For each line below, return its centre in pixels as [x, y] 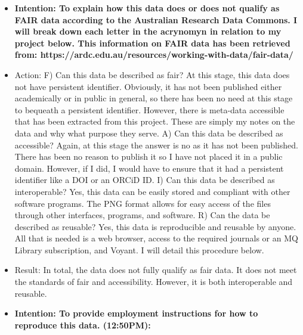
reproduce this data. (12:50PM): [83, 325]
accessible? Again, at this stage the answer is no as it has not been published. [156, 145]
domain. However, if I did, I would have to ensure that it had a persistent [149, 168]
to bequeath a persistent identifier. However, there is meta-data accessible [149, 109]
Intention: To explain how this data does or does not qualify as [147, 8]
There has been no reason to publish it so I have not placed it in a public [149, 156]
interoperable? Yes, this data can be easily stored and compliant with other [152, 191]
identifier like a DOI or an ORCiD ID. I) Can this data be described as [145, 180]
